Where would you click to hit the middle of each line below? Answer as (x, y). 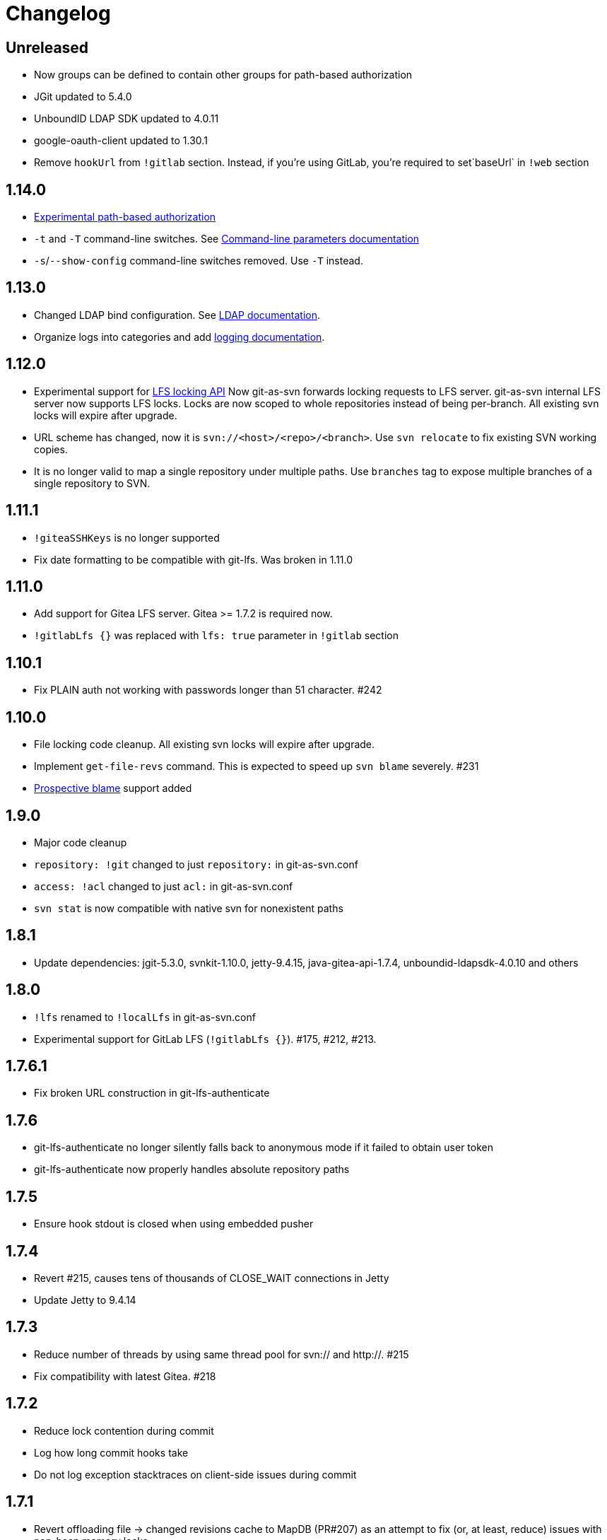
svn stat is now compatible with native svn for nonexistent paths (189, 908)
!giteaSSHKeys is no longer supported (127, 537)
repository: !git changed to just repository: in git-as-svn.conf (196, 864)
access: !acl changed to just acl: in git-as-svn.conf (164, 886)
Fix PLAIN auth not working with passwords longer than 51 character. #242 (208, 690)
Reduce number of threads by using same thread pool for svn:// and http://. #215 (222, 1354)
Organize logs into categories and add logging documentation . (179, 337)
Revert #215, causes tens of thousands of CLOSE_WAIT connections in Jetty (212, 1278)
